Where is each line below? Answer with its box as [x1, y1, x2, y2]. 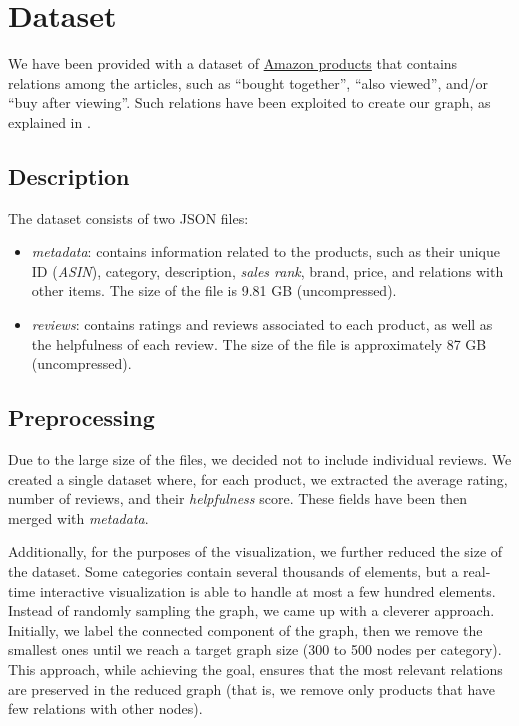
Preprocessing [8, 402, 155, 433]
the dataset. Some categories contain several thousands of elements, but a [8, 561, 459, 582]
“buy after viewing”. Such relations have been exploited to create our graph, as [8, 92, 491, 113]
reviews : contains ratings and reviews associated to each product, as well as [31, 314, 493, 335]
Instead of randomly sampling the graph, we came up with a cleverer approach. [8, 600, 495, 621]
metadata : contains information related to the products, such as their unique [31, 241, 500, 262]
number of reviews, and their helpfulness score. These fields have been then [8, 488, 468, 509]
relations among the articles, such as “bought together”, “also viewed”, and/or [8, 72, 489, 93]
